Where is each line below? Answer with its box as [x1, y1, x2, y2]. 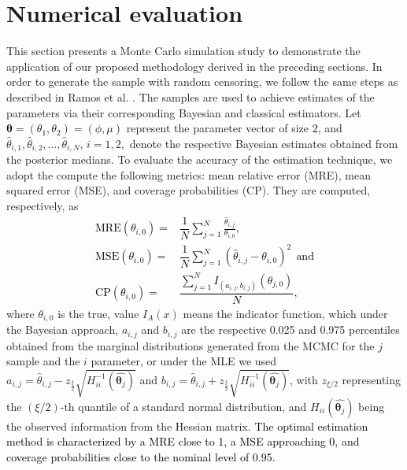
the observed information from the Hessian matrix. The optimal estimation [6, 417, 368, 434]
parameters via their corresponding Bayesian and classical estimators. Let [6, 104, 361, 120]
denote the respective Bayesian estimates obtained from [129, 135, 398, 151]
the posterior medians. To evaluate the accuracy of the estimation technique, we [6, 151, 393, 168]
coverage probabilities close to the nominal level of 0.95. [6, 448, 276, 464]
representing [342, 371, 401, 387]
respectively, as [6, 197, 79, 213]
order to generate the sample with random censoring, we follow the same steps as [6, 73, 398, 90]
